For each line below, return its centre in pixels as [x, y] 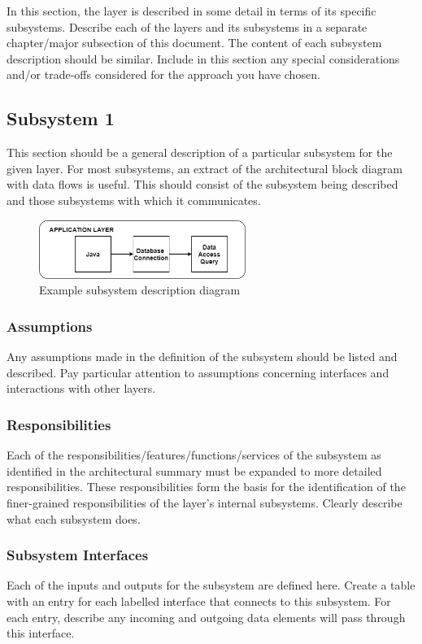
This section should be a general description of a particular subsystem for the [200, 152]
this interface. [41, 633]
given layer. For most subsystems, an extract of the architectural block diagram [204, 168]
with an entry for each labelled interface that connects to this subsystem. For [199, 601]
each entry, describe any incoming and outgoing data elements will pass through [206, 617]
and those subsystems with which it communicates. [134, 200]
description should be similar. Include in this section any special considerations [203, 58]
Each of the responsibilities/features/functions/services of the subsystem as [194, 455]
